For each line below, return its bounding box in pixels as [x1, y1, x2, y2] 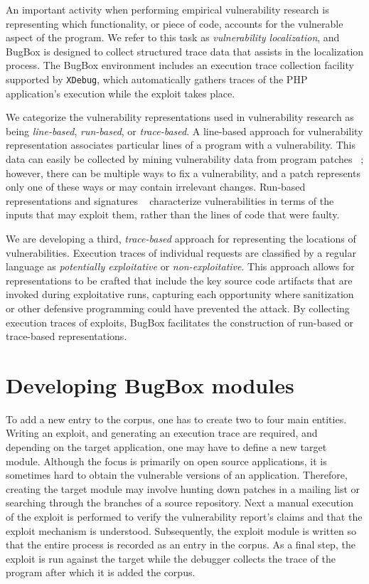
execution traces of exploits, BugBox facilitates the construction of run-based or [6, 314, 353, 329]
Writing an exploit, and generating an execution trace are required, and [6, 425, 318, 440]
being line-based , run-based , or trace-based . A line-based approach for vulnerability [6, 123, 363, 138]
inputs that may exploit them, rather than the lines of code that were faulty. [6, 207, 340, 222]
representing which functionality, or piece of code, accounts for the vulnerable [6, 16, 343, 31]
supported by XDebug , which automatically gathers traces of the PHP [6, 71, 308, 86]
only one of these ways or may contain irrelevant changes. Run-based [6, 179, 306, 194]
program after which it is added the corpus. [6, 565, 196, 580]
